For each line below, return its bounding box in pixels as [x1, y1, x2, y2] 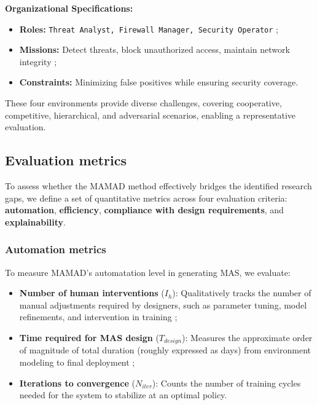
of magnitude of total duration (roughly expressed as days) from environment [19, 344, 311, 356]
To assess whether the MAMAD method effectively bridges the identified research [5, 179, 312, 192]
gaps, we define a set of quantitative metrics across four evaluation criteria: [5, 191, 288, 204]
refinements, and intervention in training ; [19, 310, 178, 323]
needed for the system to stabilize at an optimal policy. [19, 388, 227, 401]
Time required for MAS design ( [19, 331, 159, 344]
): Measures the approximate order [182, 331, 313, 344]
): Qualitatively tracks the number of [172, 286, 311, 299]
